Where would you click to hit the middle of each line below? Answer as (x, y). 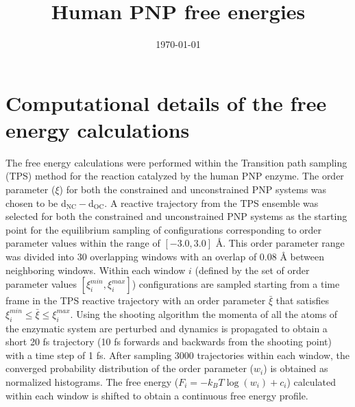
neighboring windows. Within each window (96, 270)
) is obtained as (296, 368)
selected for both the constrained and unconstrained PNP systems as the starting (176, 216)
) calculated (311, 381)
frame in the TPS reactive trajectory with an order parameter (136, 300)
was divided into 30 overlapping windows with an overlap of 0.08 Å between (165, 256)
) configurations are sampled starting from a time (236, 284)
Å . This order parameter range (280, 243)
